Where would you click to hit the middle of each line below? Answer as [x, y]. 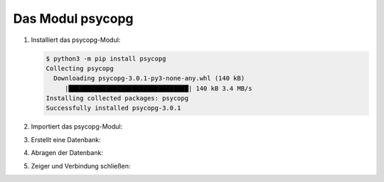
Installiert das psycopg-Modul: [76, 40]
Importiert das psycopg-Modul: [77, 127]
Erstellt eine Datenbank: [66, 139]
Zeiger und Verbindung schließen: [81, 166]
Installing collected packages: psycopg [117, 98]
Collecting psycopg [80, 68]
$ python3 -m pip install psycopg [106, 58]
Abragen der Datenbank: [67, 153]
